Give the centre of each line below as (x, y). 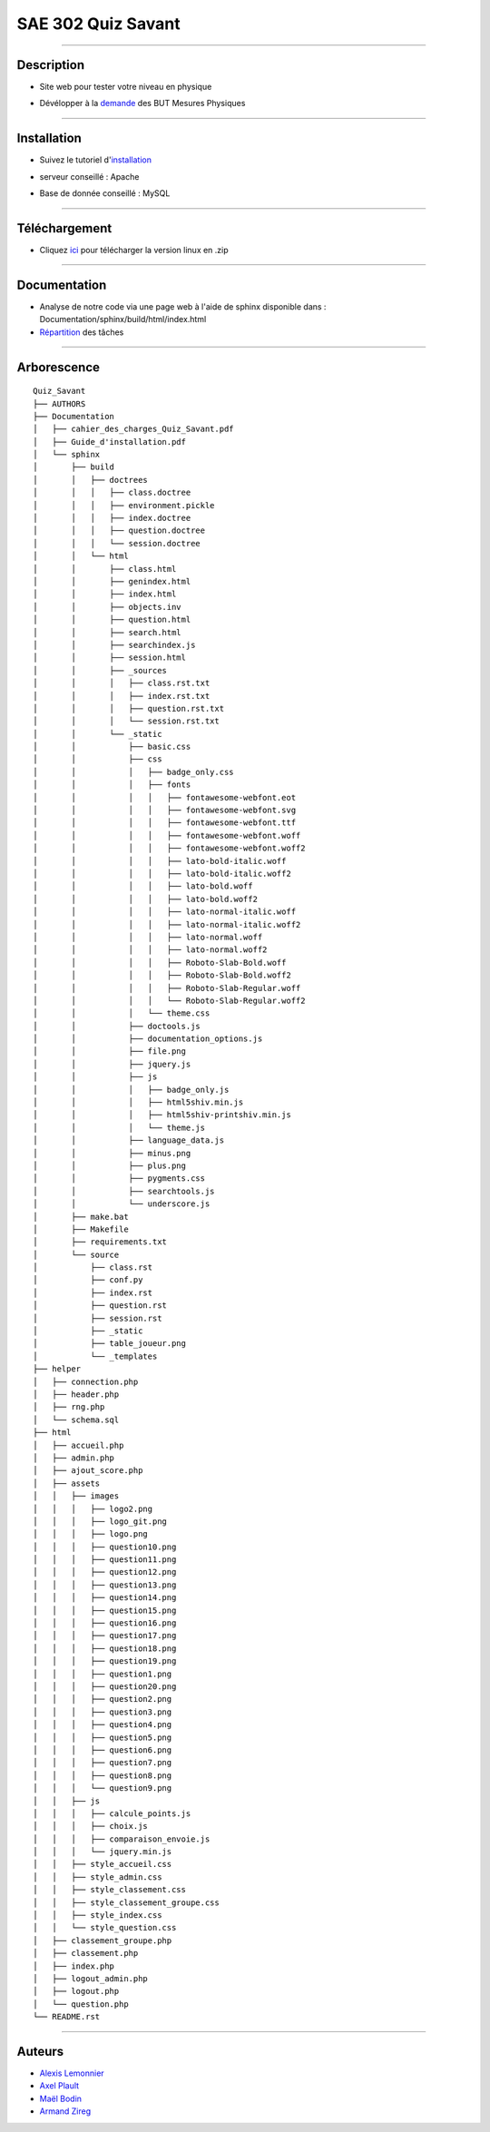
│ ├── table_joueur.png (109, 1344)
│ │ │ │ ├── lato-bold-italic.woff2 (162, 873)
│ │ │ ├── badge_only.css (134, 772)
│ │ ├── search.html (107, 632)
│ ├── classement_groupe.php (103, 1940)
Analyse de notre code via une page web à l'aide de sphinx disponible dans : (183, 306)
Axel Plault (59, 2086)
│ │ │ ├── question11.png (105, 1560)
